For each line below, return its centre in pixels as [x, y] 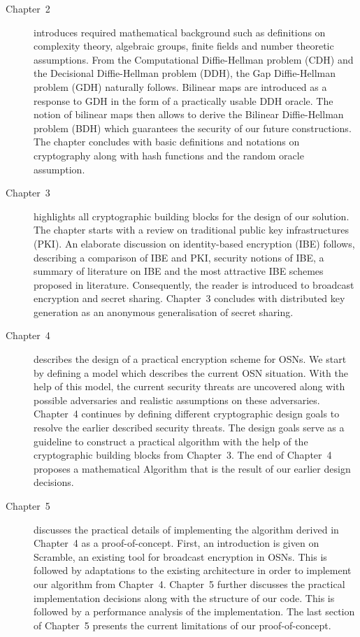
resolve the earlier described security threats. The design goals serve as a [189, 428]
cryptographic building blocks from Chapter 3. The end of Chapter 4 [183, 455]
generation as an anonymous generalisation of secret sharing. [164, 312]
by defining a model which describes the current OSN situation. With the [191, 372]
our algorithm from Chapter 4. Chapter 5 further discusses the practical [189, 584]
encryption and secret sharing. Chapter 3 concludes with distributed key [189, 298]
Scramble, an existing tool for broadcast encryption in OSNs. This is [180, 556]
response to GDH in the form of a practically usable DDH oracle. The [183, 100]
